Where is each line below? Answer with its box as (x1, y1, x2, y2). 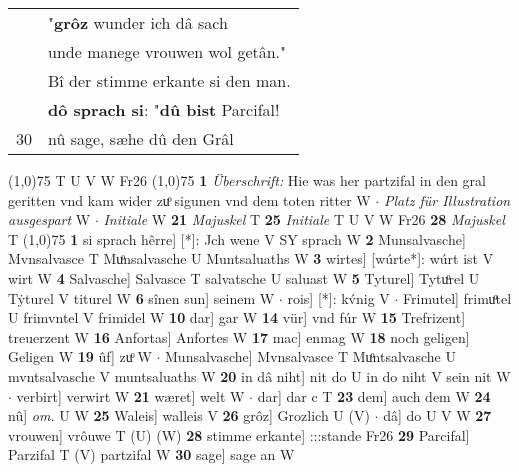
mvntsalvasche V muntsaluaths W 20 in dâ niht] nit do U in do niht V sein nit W (8, 365, 511, 386)
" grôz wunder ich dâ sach (48, 11, 228, 34)
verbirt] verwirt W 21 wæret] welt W (16, 385, 245, 406)
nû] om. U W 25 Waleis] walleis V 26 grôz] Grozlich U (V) (8, 405, 370, 426)
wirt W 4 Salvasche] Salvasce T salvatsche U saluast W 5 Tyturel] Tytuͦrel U (8, 267, 480, 288)
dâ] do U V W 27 (383, 405, 492, 426)
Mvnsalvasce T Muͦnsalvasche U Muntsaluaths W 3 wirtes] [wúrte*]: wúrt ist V (8, 248, 494, 269)
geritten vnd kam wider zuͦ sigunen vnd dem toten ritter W (8, 189, 371, 210)
